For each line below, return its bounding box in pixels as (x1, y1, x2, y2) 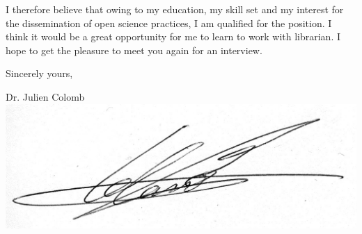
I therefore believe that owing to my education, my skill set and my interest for (6, 2, 344, 16)
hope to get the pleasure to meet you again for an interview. (6, 42, 262, 57)
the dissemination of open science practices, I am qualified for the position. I (6, 15, 332, 30)
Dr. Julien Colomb (6, 89, 85, 103)
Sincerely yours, (6, 66, 73, 81)
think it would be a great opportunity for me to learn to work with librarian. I (6, 29, 340, 44)
